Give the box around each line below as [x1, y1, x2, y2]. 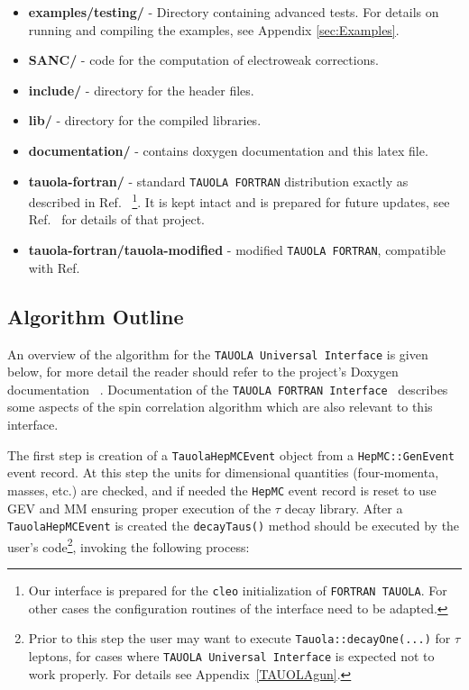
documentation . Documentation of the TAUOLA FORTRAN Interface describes [7, 379, 448, 398]
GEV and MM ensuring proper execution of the [7, 498, 271, 517]
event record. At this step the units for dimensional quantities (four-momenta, [7, 463, 439, 482]
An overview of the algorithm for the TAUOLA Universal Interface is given [7, 344, 428, 363]
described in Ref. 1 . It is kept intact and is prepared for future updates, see [28, 190, 450, 211]
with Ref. [28, 258, 80, 277]
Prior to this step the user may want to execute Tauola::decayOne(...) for [28, 629, 451, 648]
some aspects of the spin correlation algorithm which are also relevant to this [7, 397, 433, 416]
